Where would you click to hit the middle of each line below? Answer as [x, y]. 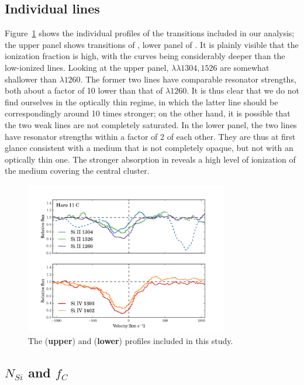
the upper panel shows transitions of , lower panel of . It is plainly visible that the [152, 44]
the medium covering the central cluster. [77, 171]
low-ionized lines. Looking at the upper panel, [87, 67]
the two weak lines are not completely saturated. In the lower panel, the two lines [151, 124]
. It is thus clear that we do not [243, 90]
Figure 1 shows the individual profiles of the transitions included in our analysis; [150, 33]
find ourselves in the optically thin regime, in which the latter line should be [141, 102]
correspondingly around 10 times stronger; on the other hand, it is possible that [148, 113]
